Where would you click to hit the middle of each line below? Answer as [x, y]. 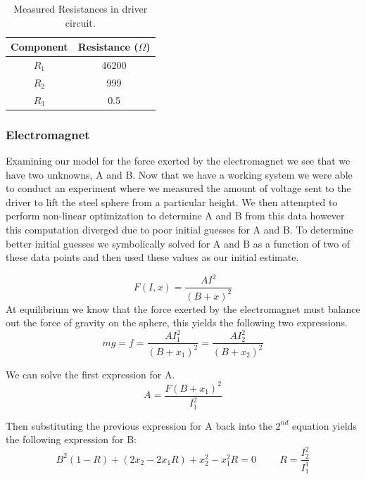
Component [39, 47]
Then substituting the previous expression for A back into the [139, 425]
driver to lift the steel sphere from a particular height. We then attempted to [172, 202]
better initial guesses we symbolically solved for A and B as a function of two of [178, 243]
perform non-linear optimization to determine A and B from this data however [175, 216]
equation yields [324, 425]
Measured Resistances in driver [81, 8]
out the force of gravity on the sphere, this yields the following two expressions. [177, 322]
